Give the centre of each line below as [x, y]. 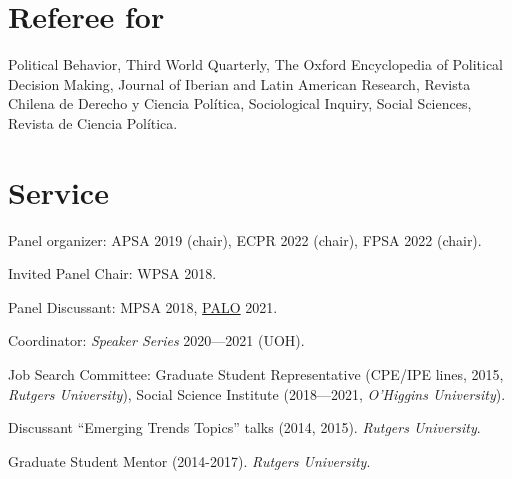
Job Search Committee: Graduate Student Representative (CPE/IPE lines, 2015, [256, 374]
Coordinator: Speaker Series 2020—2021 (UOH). [156, 340]
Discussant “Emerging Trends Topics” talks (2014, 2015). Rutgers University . [244, 427]
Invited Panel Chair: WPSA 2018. [112, 273]
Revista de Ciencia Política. [93, 122]
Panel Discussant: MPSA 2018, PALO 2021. [143, 306]
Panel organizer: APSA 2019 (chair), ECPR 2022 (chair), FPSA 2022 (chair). [245, 239]
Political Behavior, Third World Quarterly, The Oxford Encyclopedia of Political [255, 64]
